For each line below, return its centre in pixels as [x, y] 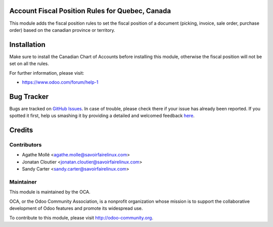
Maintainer [23, 182]
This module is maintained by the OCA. [50, 192]
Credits [21, 130]
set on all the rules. [29, 64]
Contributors [26, 145]
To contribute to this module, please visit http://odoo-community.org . [81, 217]
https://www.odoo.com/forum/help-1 [60, 82]
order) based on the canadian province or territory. [62, 30]
